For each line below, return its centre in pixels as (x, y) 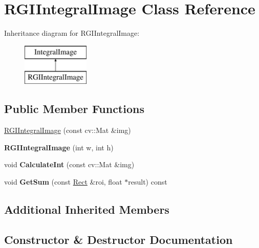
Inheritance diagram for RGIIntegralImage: (72, 33)
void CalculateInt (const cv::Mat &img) (69, 164)
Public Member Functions (74, 109)
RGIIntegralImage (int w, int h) (59, 147)
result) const (148, 181)
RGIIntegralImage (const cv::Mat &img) (68, 130)
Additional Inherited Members (87, 209)
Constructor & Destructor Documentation (118, 239)
